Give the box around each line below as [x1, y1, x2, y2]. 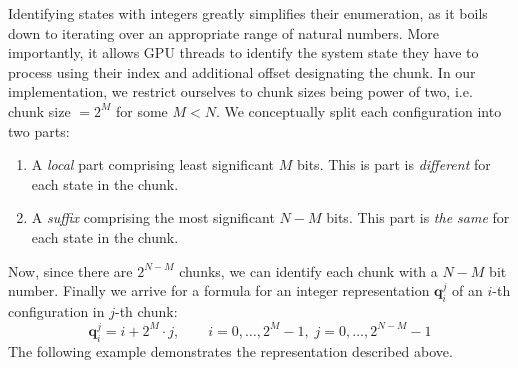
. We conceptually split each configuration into [215, 100, 502, 121]
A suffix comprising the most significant [31, 207, 275, 228]
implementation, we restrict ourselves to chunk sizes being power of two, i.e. [8, 81, 473, 102]
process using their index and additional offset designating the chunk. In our [8, 61, 476, 82]
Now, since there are [8, 260, 133, 281]
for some [115, 100, 168, 121]
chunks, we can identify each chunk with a [179, 260, 438, 281]
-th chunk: [114, 300, 178, 321]
